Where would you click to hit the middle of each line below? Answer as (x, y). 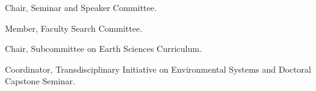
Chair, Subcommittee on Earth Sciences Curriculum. (103, 49)
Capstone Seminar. (40, 81)
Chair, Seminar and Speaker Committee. (81, 7)
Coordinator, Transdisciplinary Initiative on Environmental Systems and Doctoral (158, 69)
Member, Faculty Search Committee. (74, 28)
